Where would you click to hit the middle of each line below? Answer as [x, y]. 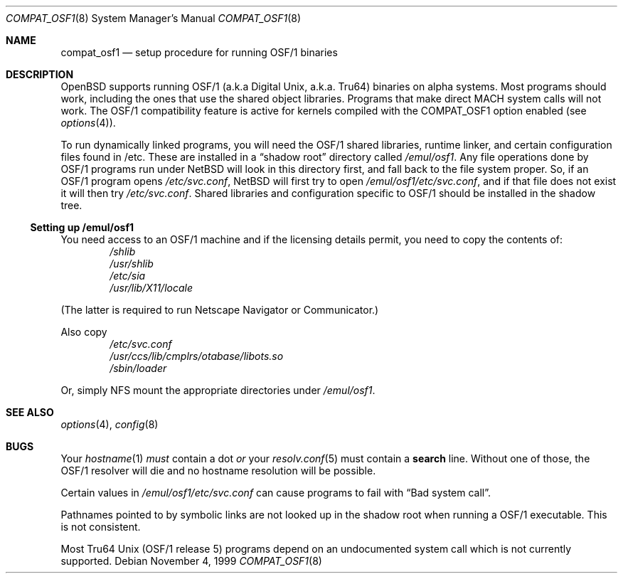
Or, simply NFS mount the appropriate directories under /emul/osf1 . [218, 390]
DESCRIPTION [40, 74]
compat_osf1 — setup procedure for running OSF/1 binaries [199, 52]
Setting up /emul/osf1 [82, 227]
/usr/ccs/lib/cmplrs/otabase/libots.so [197, 356]
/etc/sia [128, 276]
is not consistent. [101, 527]
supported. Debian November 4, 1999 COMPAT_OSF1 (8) [191, 561]
